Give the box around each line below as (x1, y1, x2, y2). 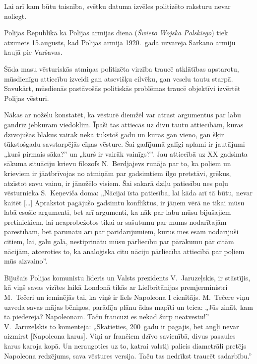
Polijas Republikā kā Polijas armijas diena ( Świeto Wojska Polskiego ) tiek (4, 27, 228, 38)
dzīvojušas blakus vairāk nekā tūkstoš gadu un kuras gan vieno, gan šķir (4, 129, 224, 139)
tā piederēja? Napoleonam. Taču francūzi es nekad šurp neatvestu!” (4, 311, 209, 322)
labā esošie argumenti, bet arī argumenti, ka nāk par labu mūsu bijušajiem (4, 207, 231, 217)
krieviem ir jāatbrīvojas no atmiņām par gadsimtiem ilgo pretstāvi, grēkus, (4, 168, 231, 178)
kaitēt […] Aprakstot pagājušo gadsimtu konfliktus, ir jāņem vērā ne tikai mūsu (4, 197, 245, 207)
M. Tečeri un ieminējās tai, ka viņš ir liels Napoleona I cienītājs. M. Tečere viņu (4, 292, 250, 302)
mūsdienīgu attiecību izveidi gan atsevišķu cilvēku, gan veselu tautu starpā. (4, 73, 233, 84)
